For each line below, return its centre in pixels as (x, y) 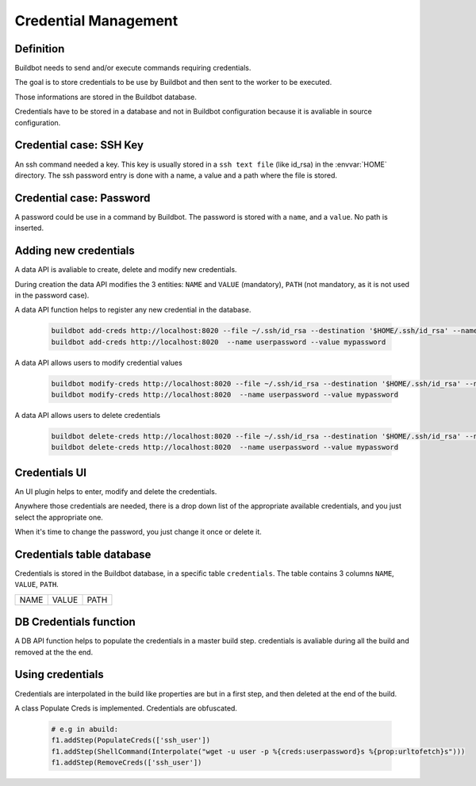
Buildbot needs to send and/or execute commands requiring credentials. (133, 68)
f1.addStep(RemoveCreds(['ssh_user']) (127, 763)
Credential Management (96, 21)
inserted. (29, 228)
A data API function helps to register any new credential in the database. (133, 310)
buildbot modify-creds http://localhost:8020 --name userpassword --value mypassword (225, 395)
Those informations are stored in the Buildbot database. (106, 97)
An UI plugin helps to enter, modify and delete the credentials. (116, 491)
